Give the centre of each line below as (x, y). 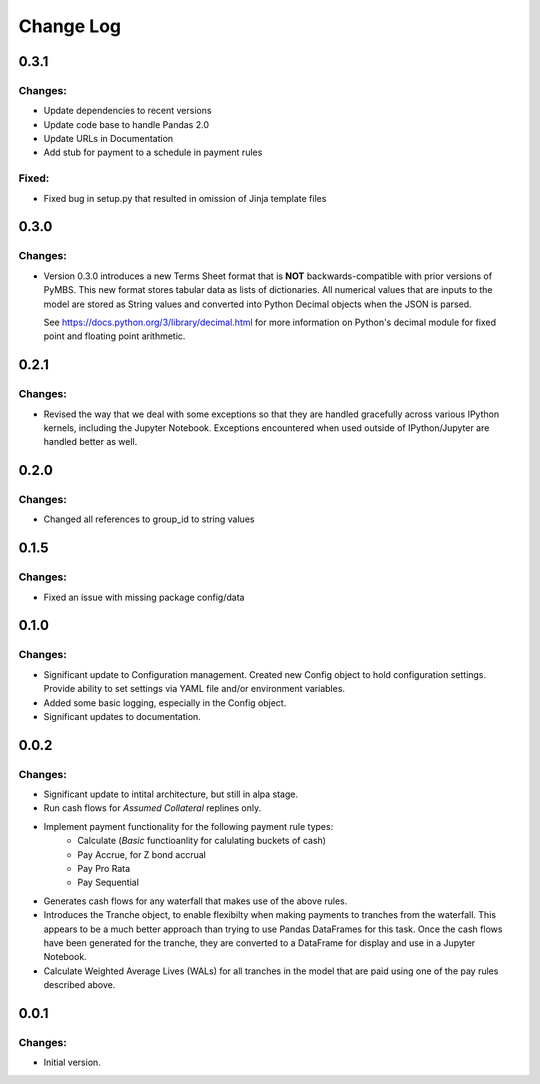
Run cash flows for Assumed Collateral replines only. (152, 808)
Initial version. (72, 1062)
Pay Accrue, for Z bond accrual (142, 854)
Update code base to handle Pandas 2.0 (126, 124)
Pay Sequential (108, 882)
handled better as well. (90, 442)
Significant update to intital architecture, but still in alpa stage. (171, 794)
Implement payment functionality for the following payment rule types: (188, 826)
